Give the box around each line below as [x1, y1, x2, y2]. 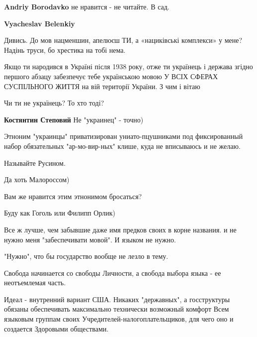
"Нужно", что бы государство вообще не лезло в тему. [4, 251, 169, 261]
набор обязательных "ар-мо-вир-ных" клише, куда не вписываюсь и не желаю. [4, 140, 241, 151]
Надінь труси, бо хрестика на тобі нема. [4, 44, 126, 55]
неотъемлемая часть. [4, 277, 66, 288]
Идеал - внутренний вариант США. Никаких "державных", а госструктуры [4, 294, 230, 304]
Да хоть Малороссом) [4, 174, 70, 185]
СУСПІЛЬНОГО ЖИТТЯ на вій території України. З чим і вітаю [4, 81, 200, 91]
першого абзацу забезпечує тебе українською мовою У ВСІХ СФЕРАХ [4, 71, 218, 81]
